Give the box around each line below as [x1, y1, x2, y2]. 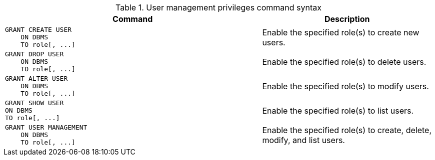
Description [324, 14, 370, 24]
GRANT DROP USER [5, 50, 64, 58]
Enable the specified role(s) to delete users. [262, 56, 426, 67]
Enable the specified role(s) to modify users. [262, 81, 429, 91]
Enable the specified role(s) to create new [262, 27, 419, 37]
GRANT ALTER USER [5, 75, 68, 82]
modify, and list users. [262, 135, 345, 145]
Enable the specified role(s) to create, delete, [262, 125, 432, 135]
